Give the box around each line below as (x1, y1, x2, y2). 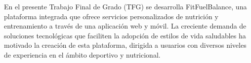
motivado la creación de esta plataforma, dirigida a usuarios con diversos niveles (4, 40, 247, 50)
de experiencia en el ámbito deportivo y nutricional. (4, 49, 161, 60)
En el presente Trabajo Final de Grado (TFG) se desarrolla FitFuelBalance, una (4, 1, 247, 11)
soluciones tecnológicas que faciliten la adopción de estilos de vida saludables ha (4, 30, 246, 40)
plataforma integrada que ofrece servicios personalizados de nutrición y (4, 11, 218, 21)
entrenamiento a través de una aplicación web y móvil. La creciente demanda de (4, 21, 247, 31)
